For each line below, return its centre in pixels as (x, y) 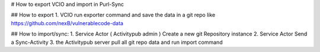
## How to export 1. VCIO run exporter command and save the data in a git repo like (113, 15)
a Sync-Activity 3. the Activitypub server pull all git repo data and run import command (117, 42)
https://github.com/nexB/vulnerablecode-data (67, 23)
